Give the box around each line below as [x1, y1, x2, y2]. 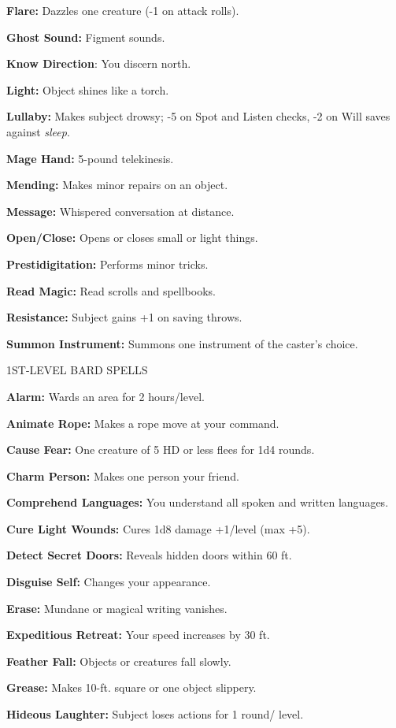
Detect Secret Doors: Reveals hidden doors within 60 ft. [6, 547, 292, 563]
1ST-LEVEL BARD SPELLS [6, 362, 148, 378]
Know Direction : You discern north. [6, 55, 191, 72]
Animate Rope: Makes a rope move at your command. [6, 414, 279, 431]
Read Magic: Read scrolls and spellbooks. [6, 282, 216, 299]
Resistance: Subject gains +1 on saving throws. [6, 309, 242, 325]
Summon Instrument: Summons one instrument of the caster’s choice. [6, 335, 358, 351]
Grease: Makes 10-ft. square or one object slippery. [6, 679, 257, 696]
